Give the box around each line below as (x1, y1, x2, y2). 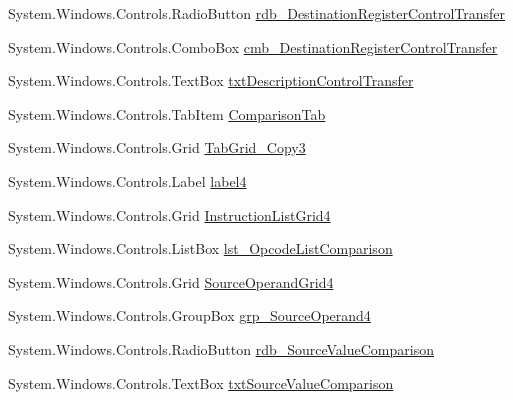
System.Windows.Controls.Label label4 (8, 170, 247, 191)
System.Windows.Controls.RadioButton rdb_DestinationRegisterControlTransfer (8, 3, 505, 23)
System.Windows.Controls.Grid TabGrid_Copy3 (8, 137, 306, 158)
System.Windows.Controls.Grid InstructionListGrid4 (8, 204, 331, 225)
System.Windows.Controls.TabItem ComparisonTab (8, 103, 326, 124)
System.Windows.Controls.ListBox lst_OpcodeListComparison (8, 238, 393, 259)
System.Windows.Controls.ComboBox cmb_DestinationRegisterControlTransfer (8, 36, 498, 57)
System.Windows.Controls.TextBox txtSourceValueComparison (8, 372, 394, 393)
